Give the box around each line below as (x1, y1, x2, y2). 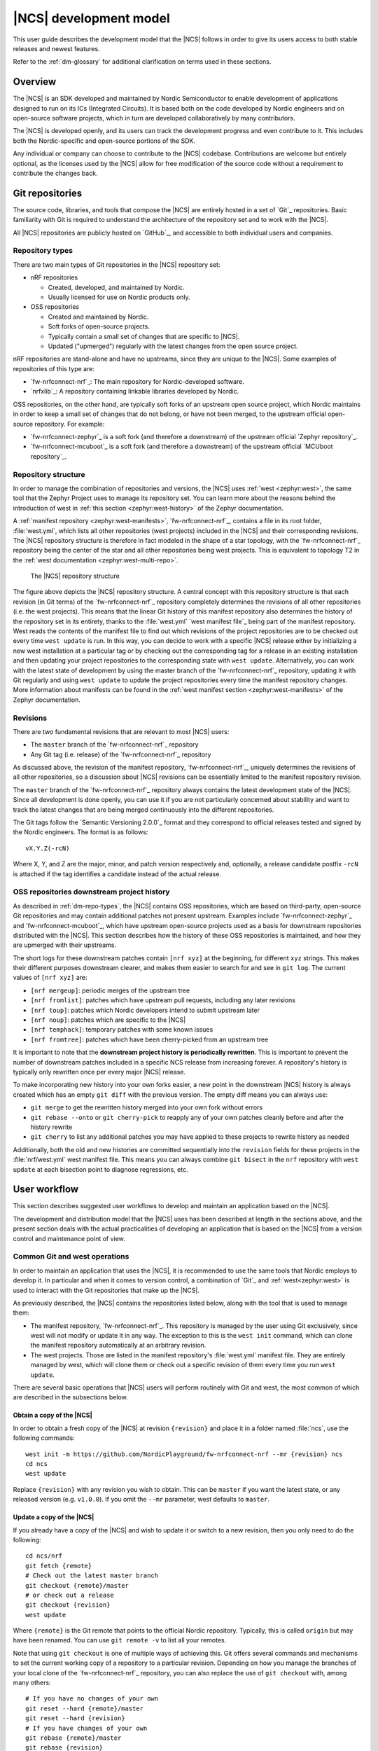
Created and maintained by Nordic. (48, 312, 149, 321)
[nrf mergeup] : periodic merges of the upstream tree (30, 986, 190, 995)
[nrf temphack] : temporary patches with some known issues (30, 1025, 213, 1034)
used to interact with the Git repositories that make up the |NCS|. (13, 1286, 199, 1294)
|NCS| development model (13, 11, 171, 26)
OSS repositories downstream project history (13, 887, 171, 897)
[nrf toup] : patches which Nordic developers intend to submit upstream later (30, 1006, 260, 1014)
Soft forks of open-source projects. (48, 322, 150, 331)
